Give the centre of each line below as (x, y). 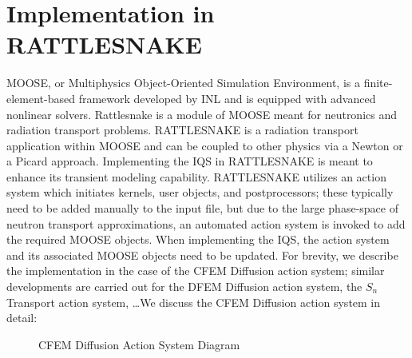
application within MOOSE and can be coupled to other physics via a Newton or (205, 145)
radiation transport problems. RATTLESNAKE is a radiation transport (182, 130)
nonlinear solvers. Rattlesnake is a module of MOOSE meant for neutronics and (202, 114)
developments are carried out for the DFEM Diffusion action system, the (184, 286)
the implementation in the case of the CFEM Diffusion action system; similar (196, 270)
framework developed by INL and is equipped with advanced (227, 98)
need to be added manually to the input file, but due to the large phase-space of (202, 208)
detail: (22, 318)
